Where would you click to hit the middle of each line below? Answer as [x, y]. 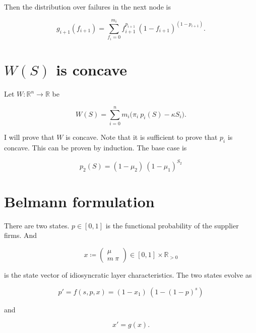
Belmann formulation [79, 201]
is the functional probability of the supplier [172, 225]
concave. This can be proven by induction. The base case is [95, 147]
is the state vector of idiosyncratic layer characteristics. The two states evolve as [128, 275]
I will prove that [29, 137]
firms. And [21, 235]
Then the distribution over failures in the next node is [87, 7]
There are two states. [37, 225]
